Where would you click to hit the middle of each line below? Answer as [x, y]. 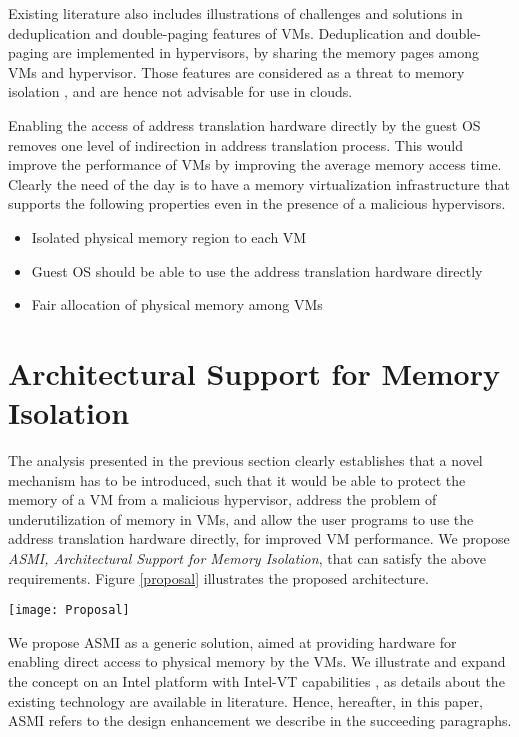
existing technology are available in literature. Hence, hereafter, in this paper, [245, 700]
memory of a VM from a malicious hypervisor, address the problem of [222, 499]
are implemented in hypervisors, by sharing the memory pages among [266, 52]
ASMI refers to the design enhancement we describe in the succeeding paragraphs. [260, 720]
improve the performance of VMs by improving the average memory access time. [255, 164]
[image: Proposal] [69, 610]
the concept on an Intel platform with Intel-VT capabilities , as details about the [256, 681]
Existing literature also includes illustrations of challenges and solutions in [235, 13]
